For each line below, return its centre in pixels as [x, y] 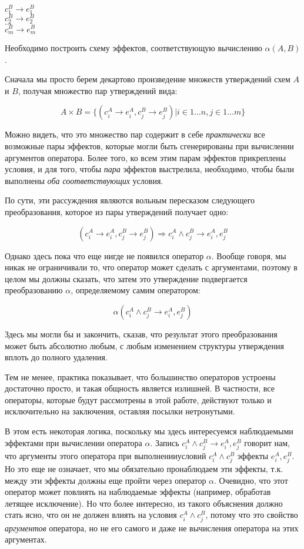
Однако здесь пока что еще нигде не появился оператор [104, 255]
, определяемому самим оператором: [136, 290]
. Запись [165, 442]
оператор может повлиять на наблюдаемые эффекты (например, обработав [138, 492]
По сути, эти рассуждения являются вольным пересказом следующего [130, 200]
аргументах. [26, 539]
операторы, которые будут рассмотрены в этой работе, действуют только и [138, 399]
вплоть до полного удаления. [56, 357]
